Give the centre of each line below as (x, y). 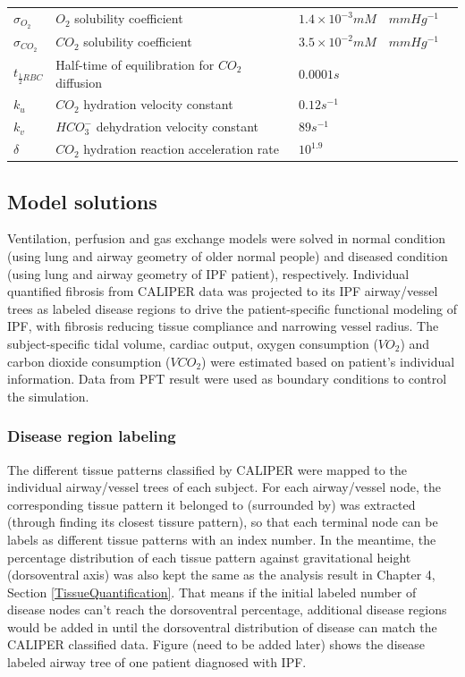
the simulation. (48, 396)
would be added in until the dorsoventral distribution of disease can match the (222, 626)
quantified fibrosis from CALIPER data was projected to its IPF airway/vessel (223, 291)
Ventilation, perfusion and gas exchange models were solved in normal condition (227, 238)
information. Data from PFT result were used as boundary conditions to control (227, 379)
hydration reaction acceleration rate (182, 149)
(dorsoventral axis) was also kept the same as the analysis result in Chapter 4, (221, 575)
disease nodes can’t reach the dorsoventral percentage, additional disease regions (227, 609)
